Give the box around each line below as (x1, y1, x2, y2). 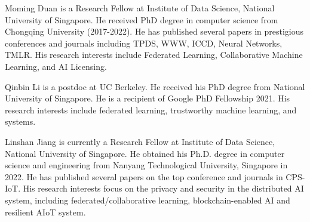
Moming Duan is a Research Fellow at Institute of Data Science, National (5, 2, 275, 14)
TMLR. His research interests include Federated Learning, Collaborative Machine (5, 48, 303, 61)
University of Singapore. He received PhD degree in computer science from (5, 13, 278, 26)
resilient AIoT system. (5, 205, 86, 218)
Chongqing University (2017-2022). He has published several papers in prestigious (5, 25, 304, 38)
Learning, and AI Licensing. (5, 60, 107, 72)
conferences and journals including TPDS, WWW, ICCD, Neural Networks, (5, 36, 283, 49)
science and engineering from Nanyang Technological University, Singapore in (5, 159, 288, 171)
